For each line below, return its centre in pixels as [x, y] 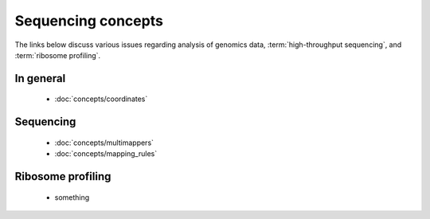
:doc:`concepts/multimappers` [104, 143]
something [72, 197]
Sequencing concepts [89, 21]
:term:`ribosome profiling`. [58, 55]
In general [40, 78]
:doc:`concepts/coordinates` [101, 99]
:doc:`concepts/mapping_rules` [106, 154]
